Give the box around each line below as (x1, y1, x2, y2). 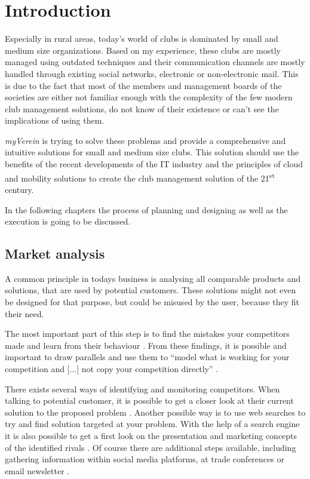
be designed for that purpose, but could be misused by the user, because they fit (5, 296, 299, 308)
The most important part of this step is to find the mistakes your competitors (5, 327, 290, 340)
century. (5, 183, 34, 195)
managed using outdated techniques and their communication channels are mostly (5, 56, 305, 68)
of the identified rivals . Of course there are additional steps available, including (5, 441, 296, 453)
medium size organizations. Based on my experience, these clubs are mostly (5, 44, 281, 56)
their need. (5, 307, 44, 320)
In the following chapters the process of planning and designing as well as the (5, 203, 288, 216)
